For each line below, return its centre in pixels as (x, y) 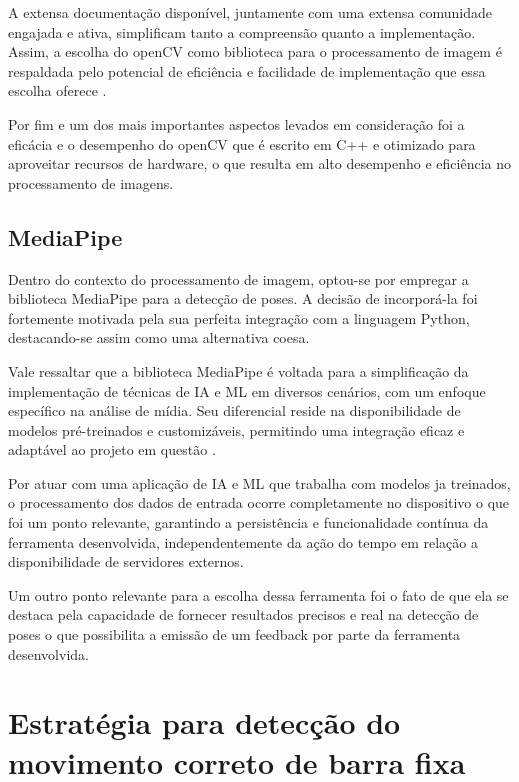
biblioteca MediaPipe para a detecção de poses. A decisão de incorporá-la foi (243, 298)
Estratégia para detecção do (204, 722)
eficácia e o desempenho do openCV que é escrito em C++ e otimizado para (242, 143)
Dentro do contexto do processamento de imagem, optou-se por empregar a (238, 278)
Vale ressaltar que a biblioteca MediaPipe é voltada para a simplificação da (238, 370)
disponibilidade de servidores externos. (126, 561)
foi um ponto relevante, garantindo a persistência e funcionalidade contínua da (248, 522)
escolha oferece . (57, 90)
